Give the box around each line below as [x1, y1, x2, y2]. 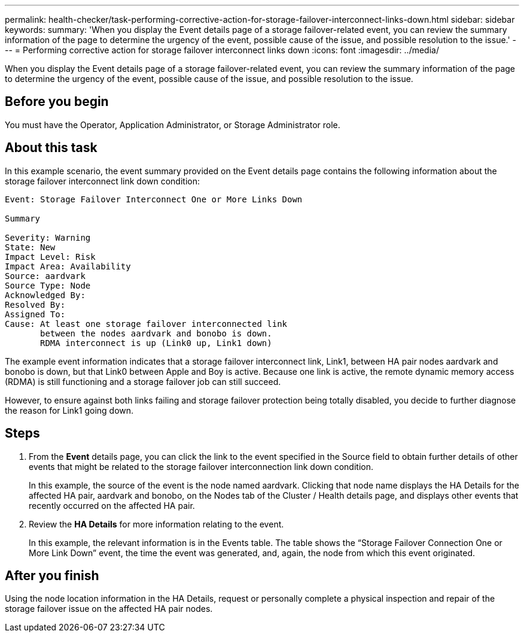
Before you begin [5, 94, 109, 110]
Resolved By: [5, 299, 66, 310]
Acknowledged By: [5, 290, 86, 300]
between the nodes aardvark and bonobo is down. [40, 328, 272, 338]
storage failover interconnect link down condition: [5, 175, 200, 186]
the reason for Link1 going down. [5, 405, 134, 415]
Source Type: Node [5, 280, 91, 290]
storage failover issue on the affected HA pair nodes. [5, 603, 213, 614]
